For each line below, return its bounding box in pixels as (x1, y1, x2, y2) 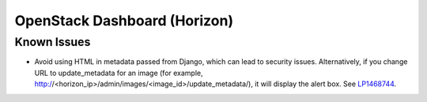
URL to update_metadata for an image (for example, (34, 68, 203, 77)
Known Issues (14, 35, 91, 49)
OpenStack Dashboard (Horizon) (14, 12, 233, 29)
